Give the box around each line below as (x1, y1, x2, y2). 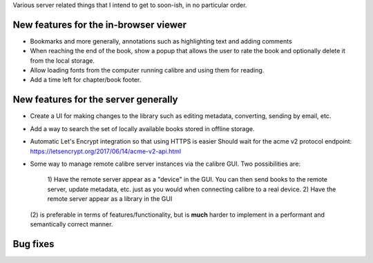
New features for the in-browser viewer (12, 19, 186, 30)
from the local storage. (30, 56, 95, 65)
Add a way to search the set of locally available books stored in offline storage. (30, 124, 255, 133)
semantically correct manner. (30, 220, 113, 228)
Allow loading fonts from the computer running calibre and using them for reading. (30, 66, 265, 75)
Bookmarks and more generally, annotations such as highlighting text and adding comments (30, 37, 293, 45)
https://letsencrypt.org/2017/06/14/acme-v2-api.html (30, 147, 182, 155)
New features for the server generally (12, 94, 178, 106)
